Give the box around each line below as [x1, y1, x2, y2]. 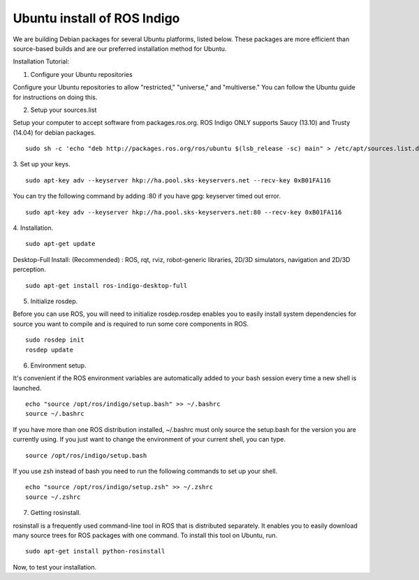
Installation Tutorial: [13, 57, 70, 66]
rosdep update [25, 346, 73, 354]
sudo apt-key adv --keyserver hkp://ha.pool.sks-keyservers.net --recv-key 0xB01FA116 [25, 176, 331, 184]
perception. [13, 266, 47, 274]
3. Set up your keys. [13, 160, 71, 168]
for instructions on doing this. [13, 93, 98, 101]
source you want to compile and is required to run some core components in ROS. [13, 319, 249, 328]
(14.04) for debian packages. [13, 128, 96, 136]
